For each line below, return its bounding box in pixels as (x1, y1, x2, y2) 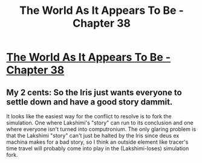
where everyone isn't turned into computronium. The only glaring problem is (6, 126, 197, 133)
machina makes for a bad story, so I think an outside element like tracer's (6, 138, 189, 145)
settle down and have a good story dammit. (6, 97, 173, 107)
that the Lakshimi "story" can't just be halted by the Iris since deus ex (6, 132, 180, 139)
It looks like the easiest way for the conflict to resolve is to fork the (6, 113, 172, 120)
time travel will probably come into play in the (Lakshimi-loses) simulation (6, 145, 189, 152)
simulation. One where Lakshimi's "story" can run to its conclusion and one (6, 119, 194, 126)
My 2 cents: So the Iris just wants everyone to (6, 87, 183, 97)
